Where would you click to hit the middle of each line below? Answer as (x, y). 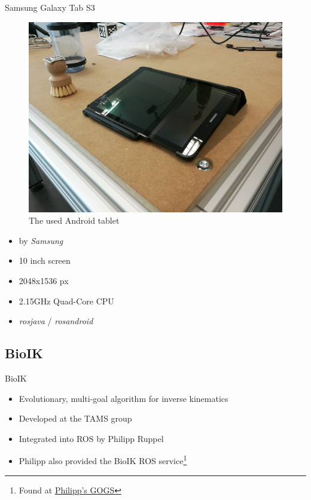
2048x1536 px (44, 280)
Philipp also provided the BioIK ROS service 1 (103, 460)
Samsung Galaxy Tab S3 (50, 7)
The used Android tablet (74, 220)
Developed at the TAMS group (75, 418)
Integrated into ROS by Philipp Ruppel (91, 438)
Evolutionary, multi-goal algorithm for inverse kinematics (124, 398)
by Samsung (41, 240)
